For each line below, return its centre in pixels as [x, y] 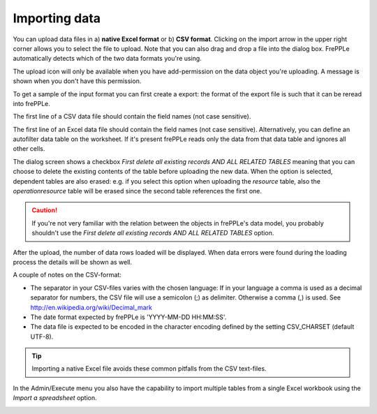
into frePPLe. [31, 103]
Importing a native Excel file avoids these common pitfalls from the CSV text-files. [149, 369]
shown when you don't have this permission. [77, 81]
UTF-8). [42, 337]
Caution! [45, 210]
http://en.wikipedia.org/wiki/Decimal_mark [91, 307]
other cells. [29, 149]
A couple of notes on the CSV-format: [67, 275]
